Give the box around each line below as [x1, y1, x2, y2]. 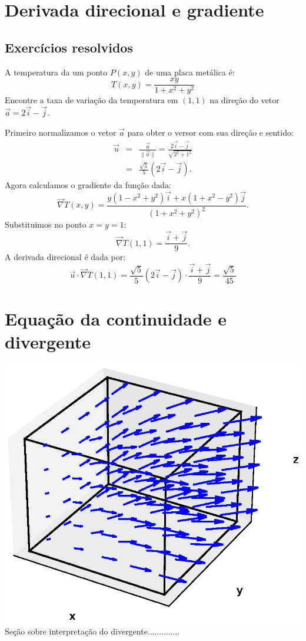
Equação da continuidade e [5, 306, 227, 330]
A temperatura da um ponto [5, 65, 108, 78]
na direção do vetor [209, 94, 280, 106]
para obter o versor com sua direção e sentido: [127, 126, 294, 138]
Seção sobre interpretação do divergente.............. [5, 624, 180, 637]
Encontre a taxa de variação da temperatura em [5, 94, 178, 106]
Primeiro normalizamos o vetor [5, 126, 117, 138]
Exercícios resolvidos [5, 38, 133, 56]
